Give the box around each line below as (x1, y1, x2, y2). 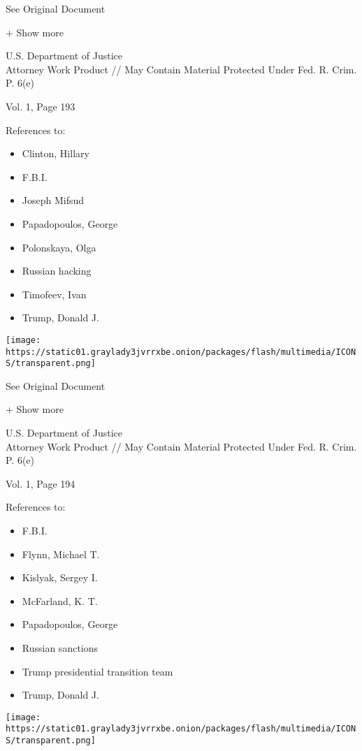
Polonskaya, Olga (22, 240, 96, 254)
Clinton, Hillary (22, 146, 89, 161)
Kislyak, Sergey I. (22, 570, 98, 585)
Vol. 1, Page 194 (6, 476, 75, 490)
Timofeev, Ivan (22, 286, 87, 301)
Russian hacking (22, 263, 92, 278)
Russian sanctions (22, 641, 99, 655)
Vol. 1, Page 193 (6, 99, 75, 113)
